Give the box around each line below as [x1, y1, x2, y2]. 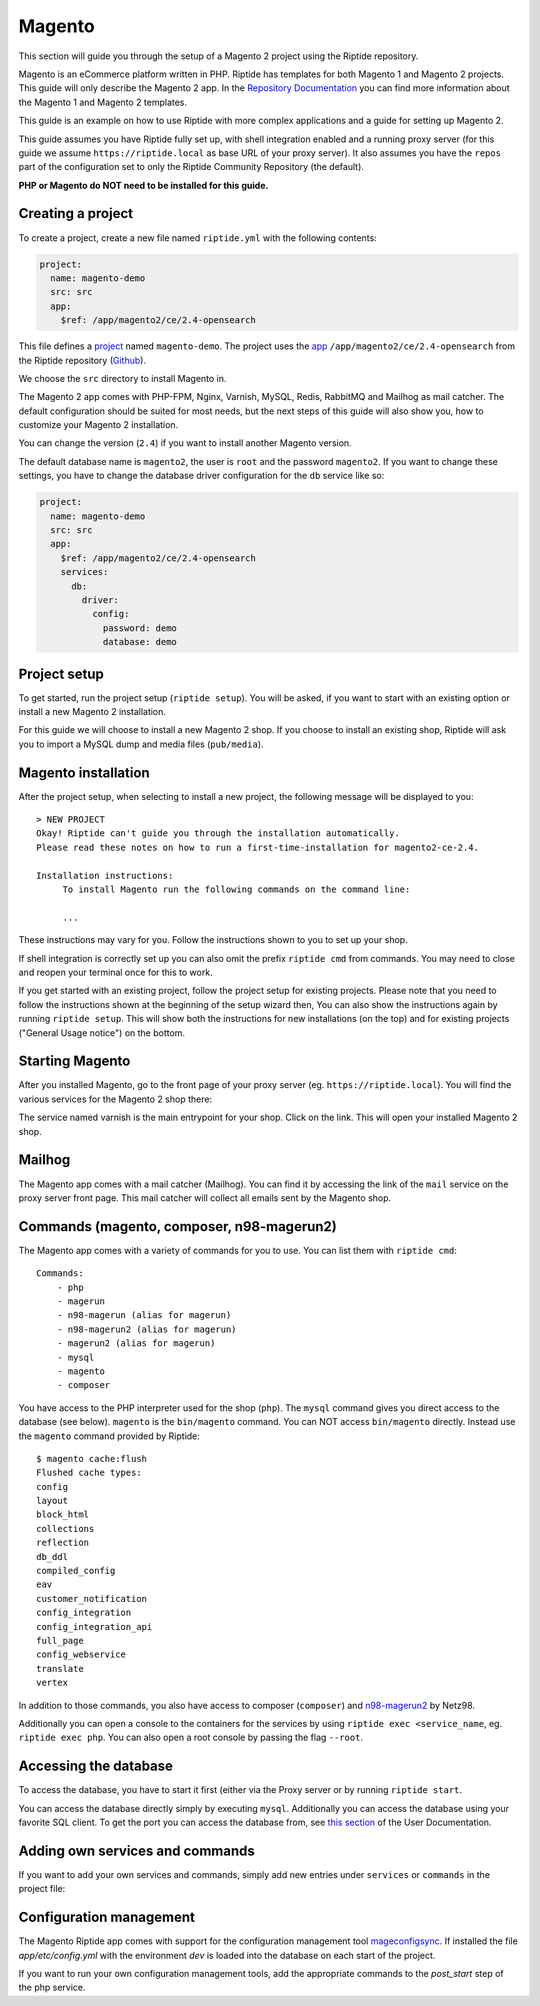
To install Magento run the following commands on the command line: [62, 884, 411, 895]
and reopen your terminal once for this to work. [18, 966, 214, 978]
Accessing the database [18, 1758, 174, 1775]
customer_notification [36, 1593, 148, 1604]
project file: [18, 1883, 66, 1895]
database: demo [102, 636, 177, 648]
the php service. [18, 1981, 86, 1994]
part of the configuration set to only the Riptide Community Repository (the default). [18, 161, 365, 173]
